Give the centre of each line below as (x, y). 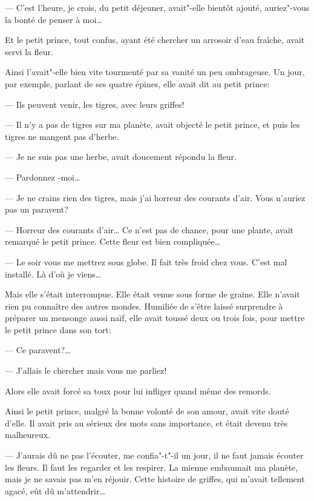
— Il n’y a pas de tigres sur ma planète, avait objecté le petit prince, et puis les (152, 124)
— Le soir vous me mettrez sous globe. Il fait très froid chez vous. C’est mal (146, 261)
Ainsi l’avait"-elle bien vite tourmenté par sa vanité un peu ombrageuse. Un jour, (155, 72)
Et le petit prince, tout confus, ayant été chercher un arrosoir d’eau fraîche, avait (155, 40)
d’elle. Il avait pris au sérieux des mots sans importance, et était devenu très (146, 423)
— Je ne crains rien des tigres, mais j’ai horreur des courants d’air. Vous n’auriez (155, 197)
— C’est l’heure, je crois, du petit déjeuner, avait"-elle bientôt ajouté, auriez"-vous (157, 7)
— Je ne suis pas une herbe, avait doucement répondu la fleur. (121, 157)
